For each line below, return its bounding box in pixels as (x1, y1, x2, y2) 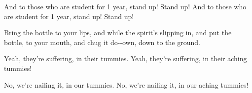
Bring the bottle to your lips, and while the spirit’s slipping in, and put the (4, 27, 232, 38)
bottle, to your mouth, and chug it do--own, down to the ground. (4, 37, 200, 47)
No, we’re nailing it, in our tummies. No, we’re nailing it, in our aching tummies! (4, 79, 249, 90)
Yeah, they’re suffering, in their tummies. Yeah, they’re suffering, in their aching (4, 53, 247, 64)
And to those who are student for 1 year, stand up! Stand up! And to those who (4, 1, 247, 11)
